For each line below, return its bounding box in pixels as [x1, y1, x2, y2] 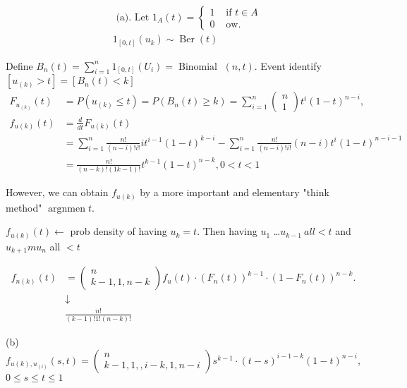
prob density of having [70, 224, 167, 238]
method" [6, 200, 42, 214]
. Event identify [254, 58, 322, 73]
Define [6, 58, 33, 73]
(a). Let [116, 13, 150, 23]
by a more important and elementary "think [140, 185, 329, 200]
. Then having [197, 224, 257, 238]
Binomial [178, 61, 218, 72]
